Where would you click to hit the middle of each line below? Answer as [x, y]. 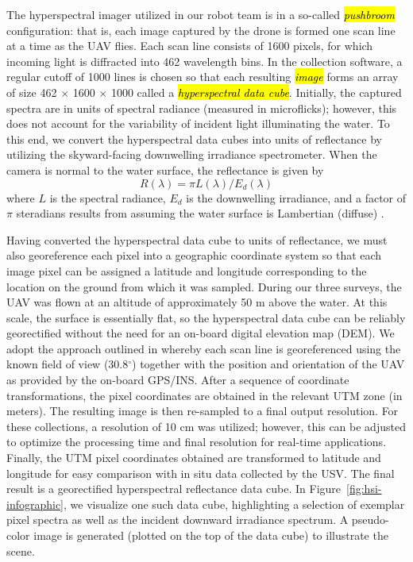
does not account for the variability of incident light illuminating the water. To [198, 123]
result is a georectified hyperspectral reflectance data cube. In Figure [174, 489]
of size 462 [32, 92]
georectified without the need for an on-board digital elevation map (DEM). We [201, 333]
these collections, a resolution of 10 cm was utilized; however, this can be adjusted [206, 426]
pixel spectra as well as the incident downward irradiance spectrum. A [178, 520]
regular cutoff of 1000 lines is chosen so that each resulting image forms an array [203, 77]
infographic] [35, 504]
